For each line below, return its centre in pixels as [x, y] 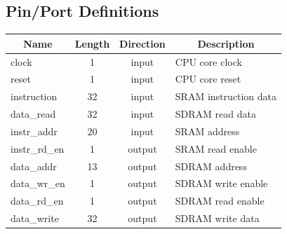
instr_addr [34, 131]
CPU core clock [208, 61]
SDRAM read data [215, 114]
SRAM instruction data [226, 96]
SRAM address [207, 131]
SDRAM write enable [221, 183]
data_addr [34, 166]
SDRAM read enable [220, 201]
